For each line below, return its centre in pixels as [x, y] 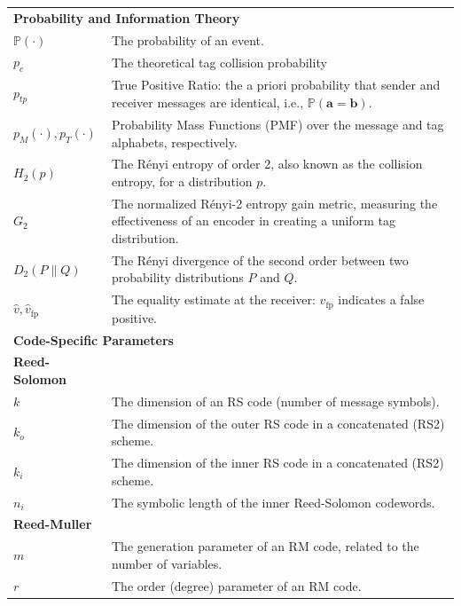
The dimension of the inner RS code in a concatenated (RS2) [277, 463]
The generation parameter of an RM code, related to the [265, 546]
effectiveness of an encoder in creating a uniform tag [253, 220]
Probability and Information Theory [127, 17]
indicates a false [381, 299]
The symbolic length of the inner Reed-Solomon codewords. [273, 502]
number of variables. [167, 563]
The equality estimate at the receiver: [213, 299]
